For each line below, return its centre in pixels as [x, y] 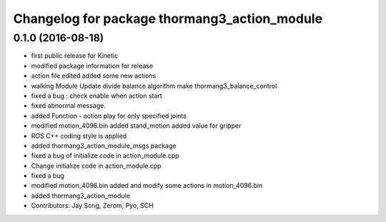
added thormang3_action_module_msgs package [104, 146]
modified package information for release [92, 66]
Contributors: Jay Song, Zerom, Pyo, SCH [92, 206]
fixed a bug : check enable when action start [96, 96]
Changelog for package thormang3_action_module [168, 19]
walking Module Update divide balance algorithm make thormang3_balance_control [154, 86]
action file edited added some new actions [94, 76]
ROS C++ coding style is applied [79, 136]
